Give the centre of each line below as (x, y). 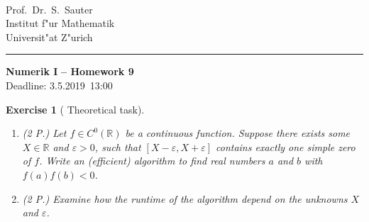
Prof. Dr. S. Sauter (49, 9)
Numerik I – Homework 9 (70, 71)
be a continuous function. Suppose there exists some (238, 133)
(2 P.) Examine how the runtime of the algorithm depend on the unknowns (185, 198)
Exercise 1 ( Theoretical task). (75, 109)
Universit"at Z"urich (49, 37)
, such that (118, 146)
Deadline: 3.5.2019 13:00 (59, 85)
